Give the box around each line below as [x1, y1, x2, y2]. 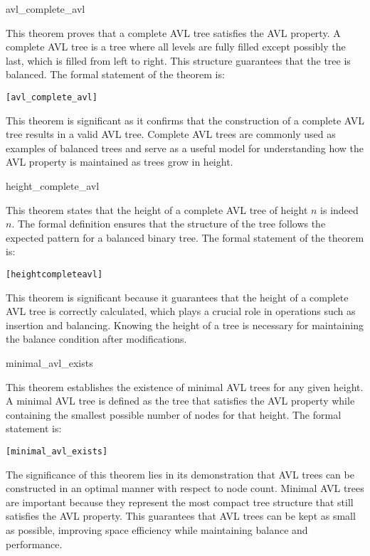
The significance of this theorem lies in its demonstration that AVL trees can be [6, 466, 354, 481]
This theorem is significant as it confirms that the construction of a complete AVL [6, 112, 364, 127]
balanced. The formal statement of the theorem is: [6, 67, 225, 82]
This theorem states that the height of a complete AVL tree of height [6, 202, 308, 217]
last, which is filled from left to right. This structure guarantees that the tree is [6, 53, 351, 68]
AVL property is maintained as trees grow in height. [6, 154, 233, 169]
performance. [6, 536, 63, 551]
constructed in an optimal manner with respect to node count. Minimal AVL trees [6, 481, 364, 496]
